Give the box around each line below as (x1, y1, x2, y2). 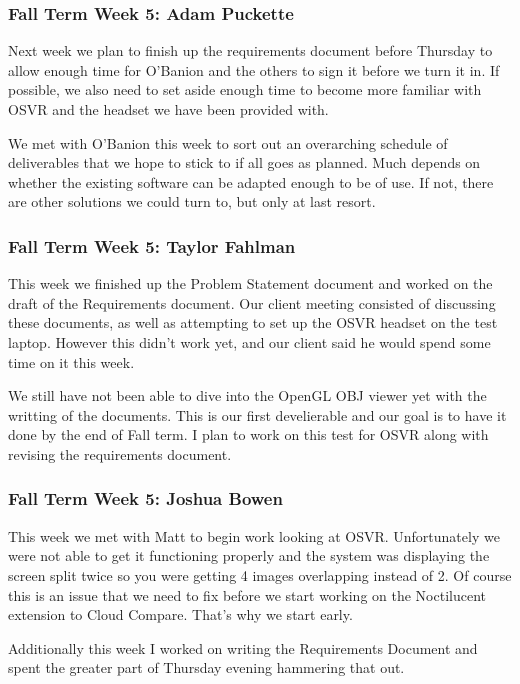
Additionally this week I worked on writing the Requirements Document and (8, 637, 478, 658)
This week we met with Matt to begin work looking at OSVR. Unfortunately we (8, 525, 500, 546)
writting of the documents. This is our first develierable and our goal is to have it (8, 404, 507, 425)
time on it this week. (8, 351, 135, 372)
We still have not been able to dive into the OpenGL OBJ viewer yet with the (8, 385, 487, 406)
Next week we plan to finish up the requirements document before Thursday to (8, 40, 493, 61)
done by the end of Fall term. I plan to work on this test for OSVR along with (8, 424, 489, 445)
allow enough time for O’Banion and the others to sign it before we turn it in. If (8, 59, 500, 80)
